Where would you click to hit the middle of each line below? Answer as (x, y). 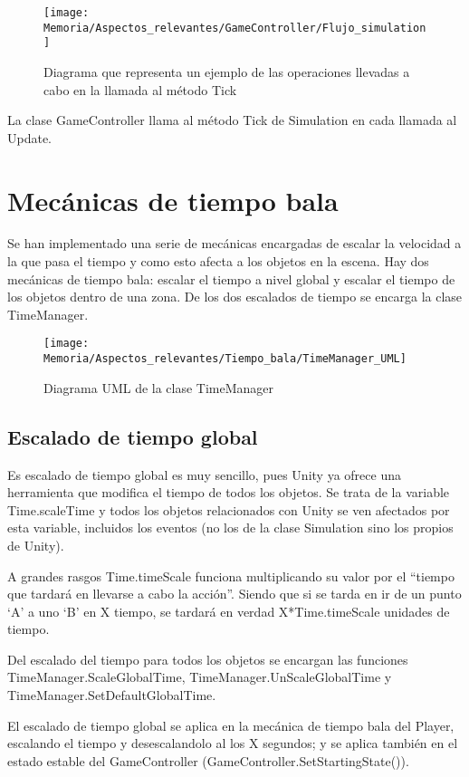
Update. (30, 137)
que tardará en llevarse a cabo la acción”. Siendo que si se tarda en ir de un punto (234, 594)
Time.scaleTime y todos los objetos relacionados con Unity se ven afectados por (229, 509)
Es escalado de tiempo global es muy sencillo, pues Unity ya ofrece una (204, 474)
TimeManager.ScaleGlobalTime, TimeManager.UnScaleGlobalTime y (200, 677)
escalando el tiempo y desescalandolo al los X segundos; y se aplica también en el (233, 743)
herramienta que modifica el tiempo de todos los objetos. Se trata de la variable (229, 492)
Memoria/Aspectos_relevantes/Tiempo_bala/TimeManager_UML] (225, 359)
